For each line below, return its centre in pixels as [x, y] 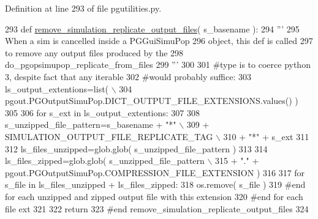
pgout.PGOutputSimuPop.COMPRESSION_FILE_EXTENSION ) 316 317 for [155, 172]
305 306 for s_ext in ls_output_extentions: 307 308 [103, 112]
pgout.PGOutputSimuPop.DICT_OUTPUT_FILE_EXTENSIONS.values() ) [152, 101]
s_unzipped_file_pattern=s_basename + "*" [91, 124]
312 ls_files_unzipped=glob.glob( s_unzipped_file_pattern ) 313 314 [136, 148]
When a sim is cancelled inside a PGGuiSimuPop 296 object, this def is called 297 [159, 41]
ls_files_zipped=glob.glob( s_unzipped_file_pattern [105, 161]
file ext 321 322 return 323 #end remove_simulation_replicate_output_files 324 [157, 208]
